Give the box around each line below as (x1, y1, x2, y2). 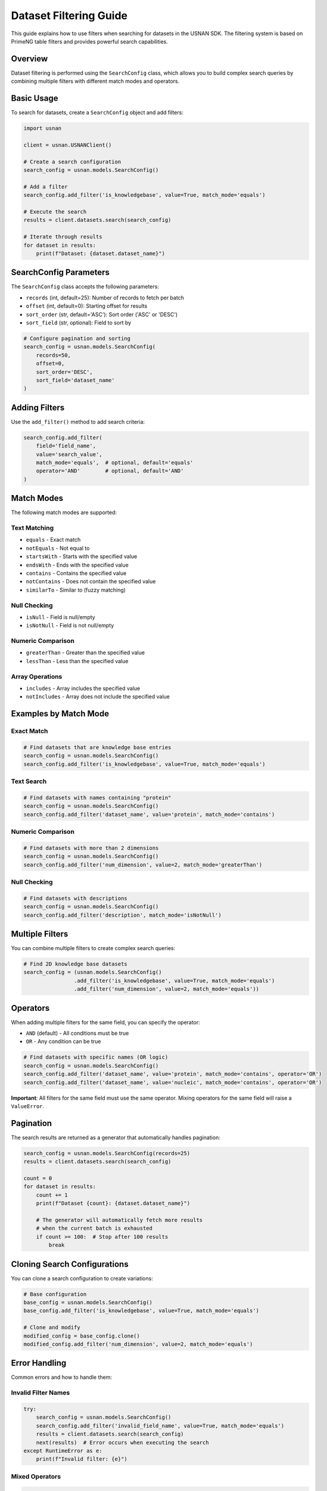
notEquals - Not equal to (26, 545, 90, 552)
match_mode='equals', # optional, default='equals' (36, 459, 194, 466)
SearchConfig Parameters (11, 267, 110, 277)
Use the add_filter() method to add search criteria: (11, 418, 145, 425)
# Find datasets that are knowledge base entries (23, 744, 172, 751)
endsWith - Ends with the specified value (26, 561, 129, 568)
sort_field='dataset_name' (36, 376, 116, 383)
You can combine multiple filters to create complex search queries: (11, 945, 176, 951)
